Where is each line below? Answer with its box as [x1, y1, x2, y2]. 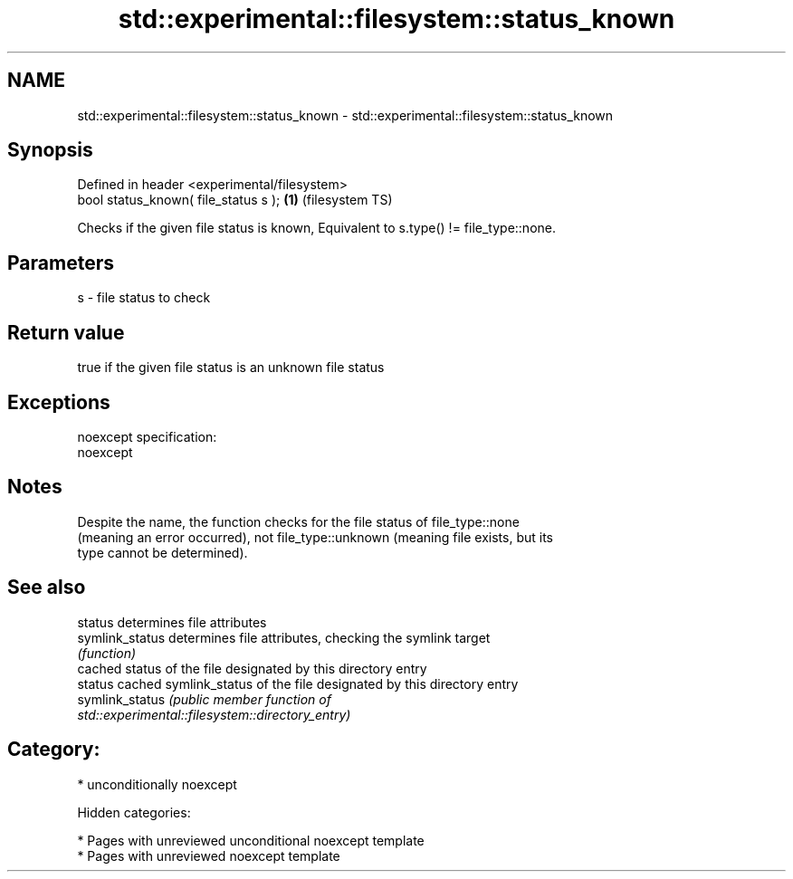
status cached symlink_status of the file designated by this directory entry [77, 675, 519, 692]
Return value [7, 320, 125, 344]
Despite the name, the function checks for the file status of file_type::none [77, 513, 520, 530]
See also [7, 576, 86, 599]
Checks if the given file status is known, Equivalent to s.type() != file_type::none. [77, 220, 556, 236]
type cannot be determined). [77, 544, 248, 560]
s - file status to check [77, 290, 211, 306]
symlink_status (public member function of [77, 691, 331, 707]
